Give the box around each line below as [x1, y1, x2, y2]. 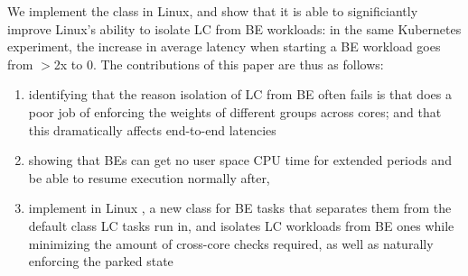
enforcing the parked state [28, 252, 173, 271]
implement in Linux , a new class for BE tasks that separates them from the [28, 198, 452, 217]
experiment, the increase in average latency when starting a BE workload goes [7, 37, 441, 56]
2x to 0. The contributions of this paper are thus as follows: [53, 54, 384, 73]
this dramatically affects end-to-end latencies [28, 120, 276, 139]
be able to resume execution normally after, [28, 168, 270, 187]
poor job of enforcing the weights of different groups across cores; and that [28, 102, 442, 121]
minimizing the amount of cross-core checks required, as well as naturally [28, 234, 434, 253]
